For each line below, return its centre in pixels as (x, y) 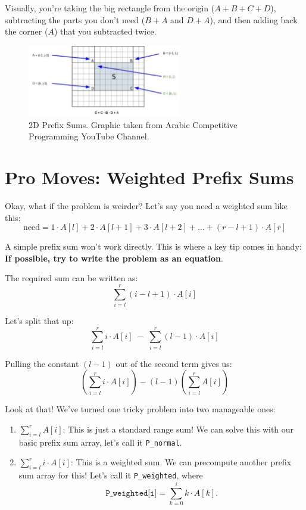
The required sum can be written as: (71, 278)
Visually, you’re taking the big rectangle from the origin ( (110, 8)
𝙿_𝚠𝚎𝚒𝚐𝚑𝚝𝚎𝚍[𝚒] (131, 493)
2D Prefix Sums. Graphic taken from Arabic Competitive (133, 124)
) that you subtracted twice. (105, 31)
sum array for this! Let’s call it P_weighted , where (111, 475)
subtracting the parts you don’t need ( (75, 19)
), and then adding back (254, 19)
